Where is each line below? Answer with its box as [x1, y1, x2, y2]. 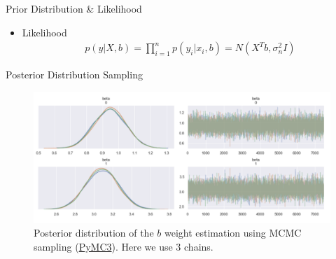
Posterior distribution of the [34, 225, 154, 240]
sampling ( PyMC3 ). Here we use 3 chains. [34, 239, 213, 253]
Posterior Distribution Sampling [6, 67, 143, 82]
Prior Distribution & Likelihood [6, 1, 142, 15]
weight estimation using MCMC [164, 225, 302, 240]
